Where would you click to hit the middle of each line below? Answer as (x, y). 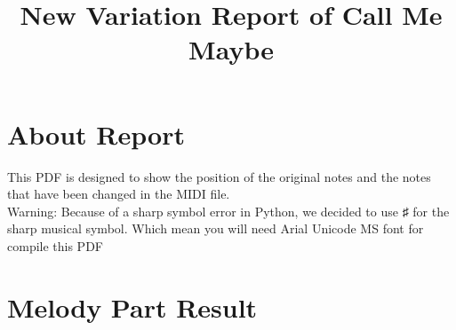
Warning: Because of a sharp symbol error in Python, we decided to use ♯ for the (228, 211)
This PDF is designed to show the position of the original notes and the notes (219, 176)
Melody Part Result (132, 306)
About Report (96, 134)
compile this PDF (55, 245)
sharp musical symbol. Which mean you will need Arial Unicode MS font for (216, 228)
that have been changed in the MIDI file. (119, 194)
